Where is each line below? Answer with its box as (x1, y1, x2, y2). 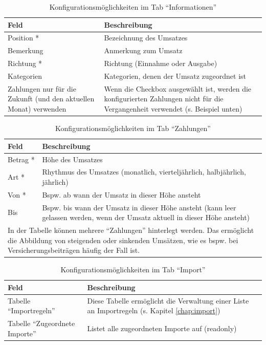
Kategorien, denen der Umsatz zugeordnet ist (104, 70, 246, 81)
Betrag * (8, 154, 35, 164)
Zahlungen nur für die (8, 83, 76, 94)
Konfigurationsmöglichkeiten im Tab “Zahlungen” (55, 123, 211, 134)
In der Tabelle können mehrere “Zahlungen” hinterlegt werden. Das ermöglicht (8, 225, 254, 235)
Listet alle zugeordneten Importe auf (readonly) (87, 323, 237, 334)
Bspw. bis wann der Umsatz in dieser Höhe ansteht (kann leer (42, 202, 236, 212)
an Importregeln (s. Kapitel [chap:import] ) (87, 305, 220, 316)
